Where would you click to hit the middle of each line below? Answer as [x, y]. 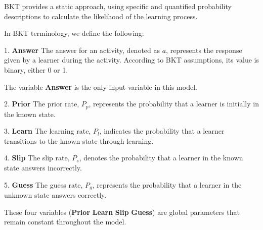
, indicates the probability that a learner [162, 131]
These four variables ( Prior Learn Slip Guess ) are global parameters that [122, 212]
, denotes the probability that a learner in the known [161, 158]
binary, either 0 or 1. [36, 69]
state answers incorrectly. [43, 167]
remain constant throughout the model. [65, 222]
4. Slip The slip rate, [37, 158]
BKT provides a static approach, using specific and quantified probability [118, 6]
